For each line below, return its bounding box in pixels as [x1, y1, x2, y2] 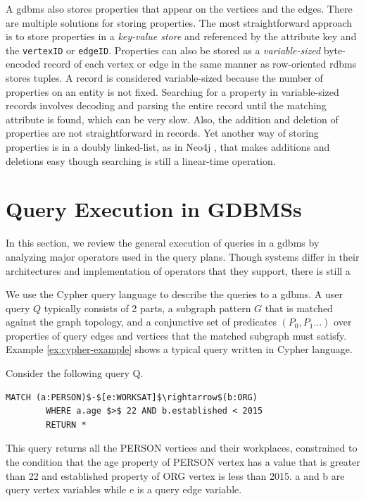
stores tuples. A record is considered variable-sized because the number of [6, 70, 323, 85]
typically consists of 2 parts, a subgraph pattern [44, 300, 251, 315]
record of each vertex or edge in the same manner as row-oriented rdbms [44, 56, 357, 71]
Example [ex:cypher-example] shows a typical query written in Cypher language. [6, 342, 353, 357]
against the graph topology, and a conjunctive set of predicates [6, 314, 277, 329]
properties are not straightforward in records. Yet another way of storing [6, 125, 319, 140]
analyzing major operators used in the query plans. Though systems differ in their [6, 249, 360, 264]
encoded [6, 56, 41, 71]
